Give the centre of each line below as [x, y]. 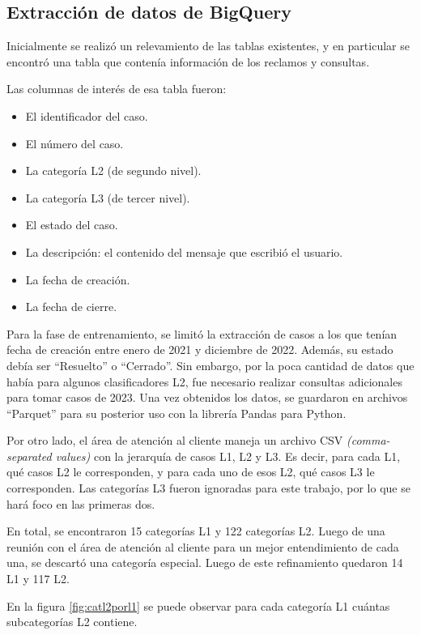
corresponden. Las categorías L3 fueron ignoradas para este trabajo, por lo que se [208, 488]
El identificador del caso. [87, 115]
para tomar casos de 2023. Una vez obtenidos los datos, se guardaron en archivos [207, 397]
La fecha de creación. [78, 279]
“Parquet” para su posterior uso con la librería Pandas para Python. [176, 413]
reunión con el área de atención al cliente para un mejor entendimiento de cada [203, 546]
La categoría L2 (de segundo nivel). [113, 170]
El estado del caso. [72, 225]
